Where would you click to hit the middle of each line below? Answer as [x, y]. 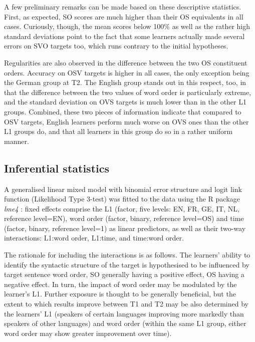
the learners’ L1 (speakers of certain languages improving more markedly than [124, 313]
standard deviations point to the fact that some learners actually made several [124, 36]
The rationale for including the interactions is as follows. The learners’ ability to [127, 255]
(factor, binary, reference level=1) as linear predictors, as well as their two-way [125, 228]
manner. [17, 141]
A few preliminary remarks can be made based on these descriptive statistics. [123, 6]
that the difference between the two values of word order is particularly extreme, [128, 92]
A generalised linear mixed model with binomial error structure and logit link [123, 189]
